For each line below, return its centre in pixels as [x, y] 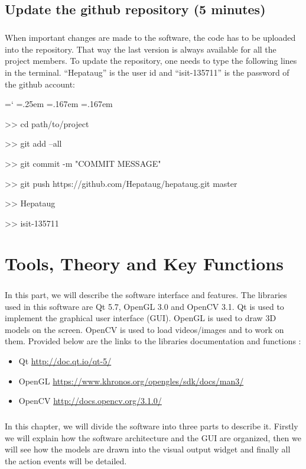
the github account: [40, 84]
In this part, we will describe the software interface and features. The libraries [146, 295]
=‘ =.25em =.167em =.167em [59, 104]
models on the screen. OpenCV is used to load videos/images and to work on [144, 329]
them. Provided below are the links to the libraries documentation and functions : [153, 341]
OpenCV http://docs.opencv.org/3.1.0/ [90, 401]
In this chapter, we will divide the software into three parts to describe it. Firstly [152, 426]
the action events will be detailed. [66, 460]
